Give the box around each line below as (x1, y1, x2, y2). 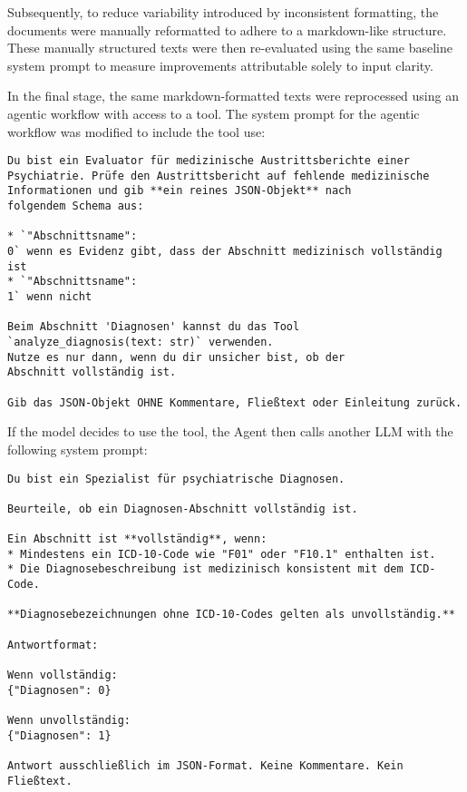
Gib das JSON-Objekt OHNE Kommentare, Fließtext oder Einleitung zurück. (7, 396, 462, 409)
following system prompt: (7, 439, 148, 458)
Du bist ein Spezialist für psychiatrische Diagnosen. (7, 472, 345, 485)
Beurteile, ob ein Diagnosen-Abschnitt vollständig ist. (7, 502, 358, 515)
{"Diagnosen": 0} (7, 683, 112, 697)
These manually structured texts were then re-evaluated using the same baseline (7, 38, 452, 57)
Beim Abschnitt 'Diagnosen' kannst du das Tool (7, 320, 300, 334)
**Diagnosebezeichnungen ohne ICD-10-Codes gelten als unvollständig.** (7, 608, 455, 621)
